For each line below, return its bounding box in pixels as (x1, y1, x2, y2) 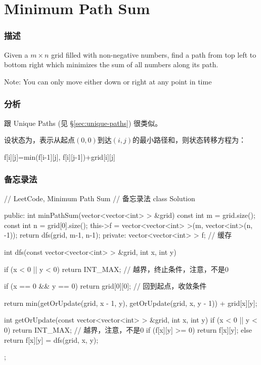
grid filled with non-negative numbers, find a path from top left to (51, 49, 256, 60)
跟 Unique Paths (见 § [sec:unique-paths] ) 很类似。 (4, 117, 162, 128)
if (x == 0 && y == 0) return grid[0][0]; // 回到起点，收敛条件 (4, 281, 207, 291)
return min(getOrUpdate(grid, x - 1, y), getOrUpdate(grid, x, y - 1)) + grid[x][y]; (4, 297, 257, 308)
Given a (4, 49, 28, 60)
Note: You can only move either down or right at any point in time (4, 76, 212, 86)
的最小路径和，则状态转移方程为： (133, 134, 246, 145)
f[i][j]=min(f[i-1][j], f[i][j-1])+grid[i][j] (4, 151, 115, 162)
